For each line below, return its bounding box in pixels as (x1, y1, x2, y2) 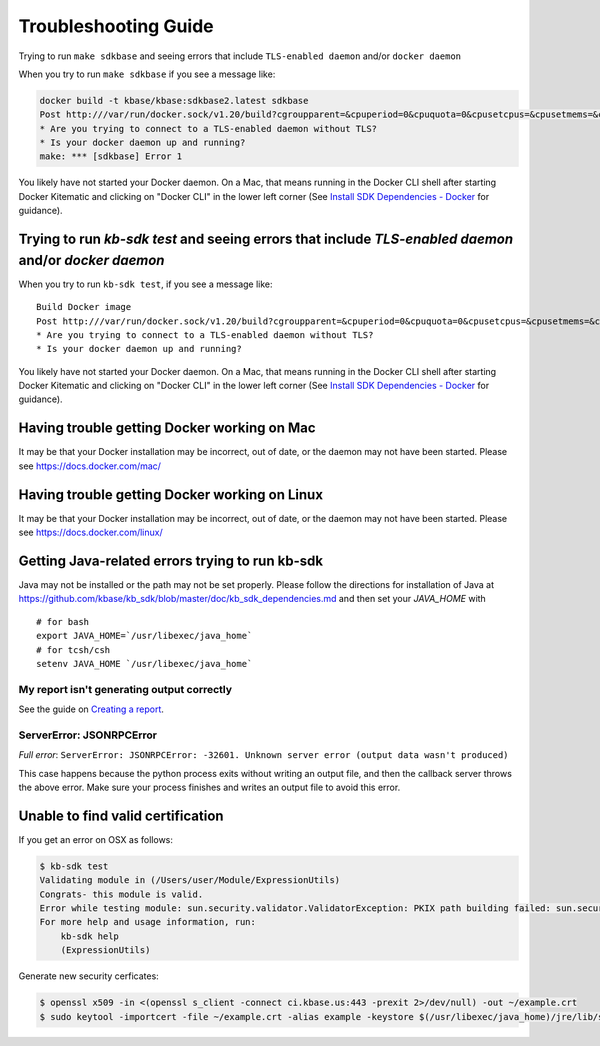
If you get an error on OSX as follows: (18, 833, 174, 845)
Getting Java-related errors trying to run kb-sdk (18, 552, 324, 569)
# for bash (36, 616, 90, 627)
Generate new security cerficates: (18, 970, 159, 982)
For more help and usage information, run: (39, 916, 257, 928)
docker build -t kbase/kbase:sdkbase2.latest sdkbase (39, 95, 309, 106)
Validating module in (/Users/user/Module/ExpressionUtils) (39, 875, 341, 886)
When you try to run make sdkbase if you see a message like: (18, 68, 276, 80)
